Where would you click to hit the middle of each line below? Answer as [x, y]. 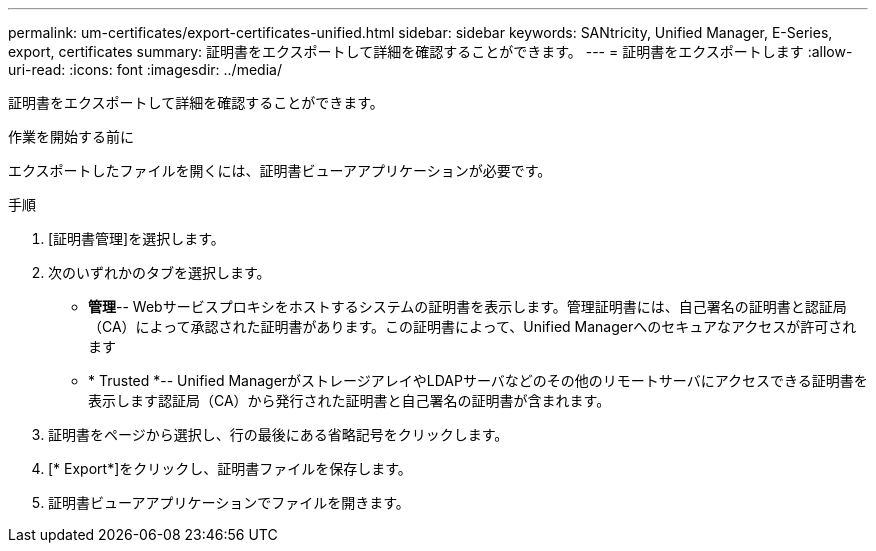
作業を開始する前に [71, 136]
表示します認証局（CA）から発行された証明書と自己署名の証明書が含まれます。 [349, 400]
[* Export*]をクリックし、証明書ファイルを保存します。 [230, 468]
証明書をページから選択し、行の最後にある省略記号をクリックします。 [278, 434]
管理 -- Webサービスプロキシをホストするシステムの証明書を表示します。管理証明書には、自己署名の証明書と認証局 [467, 306]
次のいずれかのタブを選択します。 [159, 272]
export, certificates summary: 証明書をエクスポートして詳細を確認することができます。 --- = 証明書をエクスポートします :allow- [430, 51]
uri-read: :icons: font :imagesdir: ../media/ [145, 69]
